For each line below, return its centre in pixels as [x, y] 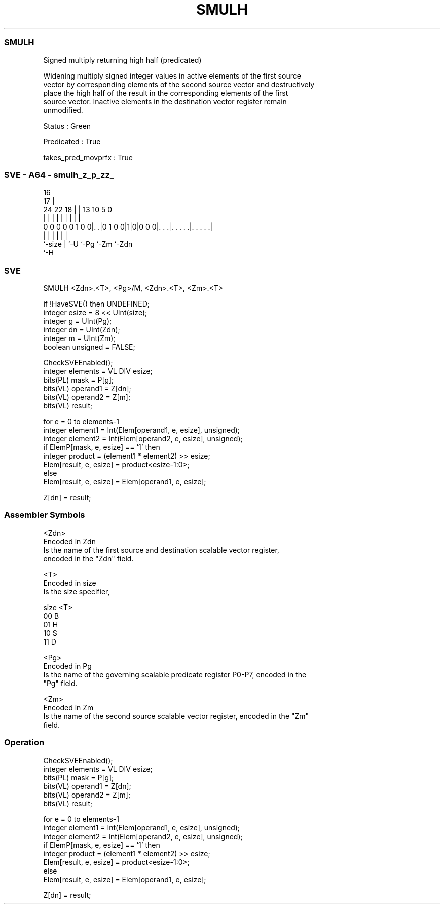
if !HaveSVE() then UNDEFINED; [96, 304]
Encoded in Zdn [69, 541]
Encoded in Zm [68, 707]
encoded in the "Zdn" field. [88, 558]
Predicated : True [72, 141]
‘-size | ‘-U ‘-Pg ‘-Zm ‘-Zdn [88, 244]
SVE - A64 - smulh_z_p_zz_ [59, 175]
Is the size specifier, [77, 591]
